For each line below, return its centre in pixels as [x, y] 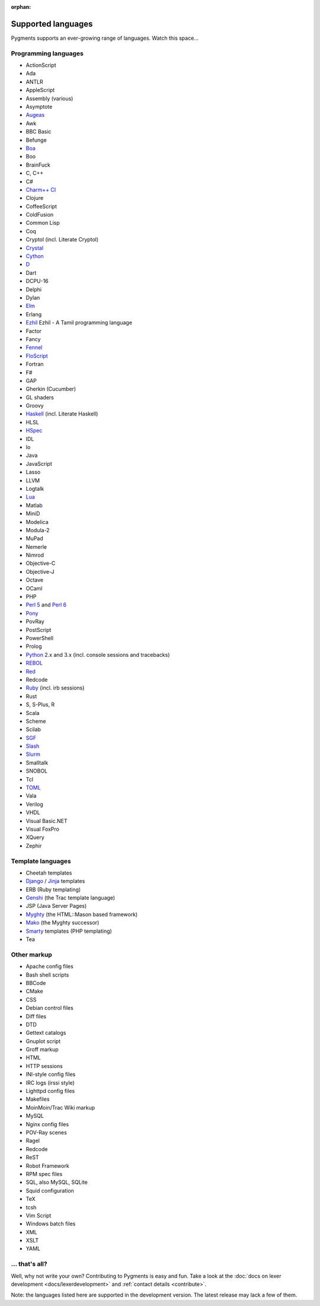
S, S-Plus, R [40, 705]
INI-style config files [51, 1075]
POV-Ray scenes [47, 1132]
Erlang [34, 314]
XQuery [35, 837]
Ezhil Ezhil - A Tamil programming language [79, 323]
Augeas [35, 115]
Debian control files [49, 1008]
